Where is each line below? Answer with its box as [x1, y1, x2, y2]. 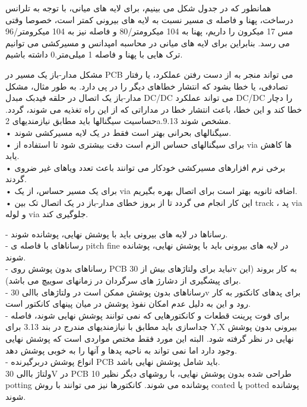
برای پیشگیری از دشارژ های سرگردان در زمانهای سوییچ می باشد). [5, 274, 241, 287]
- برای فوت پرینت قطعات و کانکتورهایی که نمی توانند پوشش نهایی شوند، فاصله [5, 309, 290, 321]
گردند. [5, 173, 27, 185]
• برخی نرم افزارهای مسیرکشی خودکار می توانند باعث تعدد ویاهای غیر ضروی [5, 161, 286, 173]
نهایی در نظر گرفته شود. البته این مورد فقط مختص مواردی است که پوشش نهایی [5, 332, 294, 345]
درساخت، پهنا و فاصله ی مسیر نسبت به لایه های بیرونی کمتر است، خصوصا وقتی [5, 13, 293, 26]
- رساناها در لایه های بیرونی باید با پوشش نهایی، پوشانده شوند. [5, 227, 228, 240]
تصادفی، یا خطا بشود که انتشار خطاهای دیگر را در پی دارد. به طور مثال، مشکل [5, 80, 288, 92]
